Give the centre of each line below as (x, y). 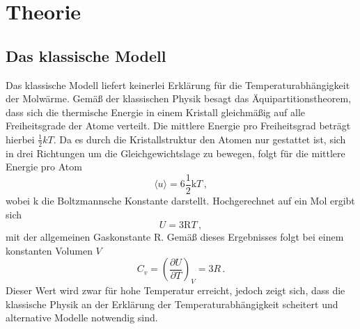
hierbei (20, 139)
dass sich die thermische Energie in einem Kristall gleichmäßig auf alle (155, 112)
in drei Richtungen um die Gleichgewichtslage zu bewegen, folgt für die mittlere (175, 153)
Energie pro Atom (44, 167)
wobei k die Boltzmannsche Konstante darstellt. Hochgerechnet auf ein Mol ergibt (180, 201)
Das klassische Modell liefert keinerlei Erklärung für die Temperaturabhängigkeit (178, 85)
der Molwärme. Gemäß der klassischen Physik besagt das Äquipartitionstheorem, (179, 98)
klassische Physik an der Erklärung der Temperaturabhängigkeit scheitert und (172, 304)
